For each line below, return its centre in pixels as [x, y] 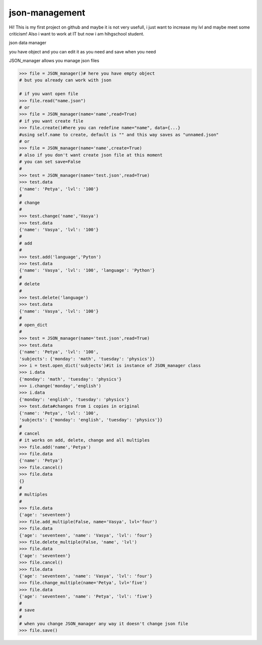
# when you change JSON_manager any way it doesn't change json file [104, 623]
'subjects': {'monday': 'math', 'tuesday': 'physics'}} [87, 359]
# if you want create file [51, 121]
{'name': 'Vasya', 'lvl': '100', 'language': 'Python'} [87, 270]
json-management [47, 13]
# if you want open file [49, 94]
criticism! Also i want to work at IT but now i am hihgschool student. [77, 33]
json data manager [28, 43]
